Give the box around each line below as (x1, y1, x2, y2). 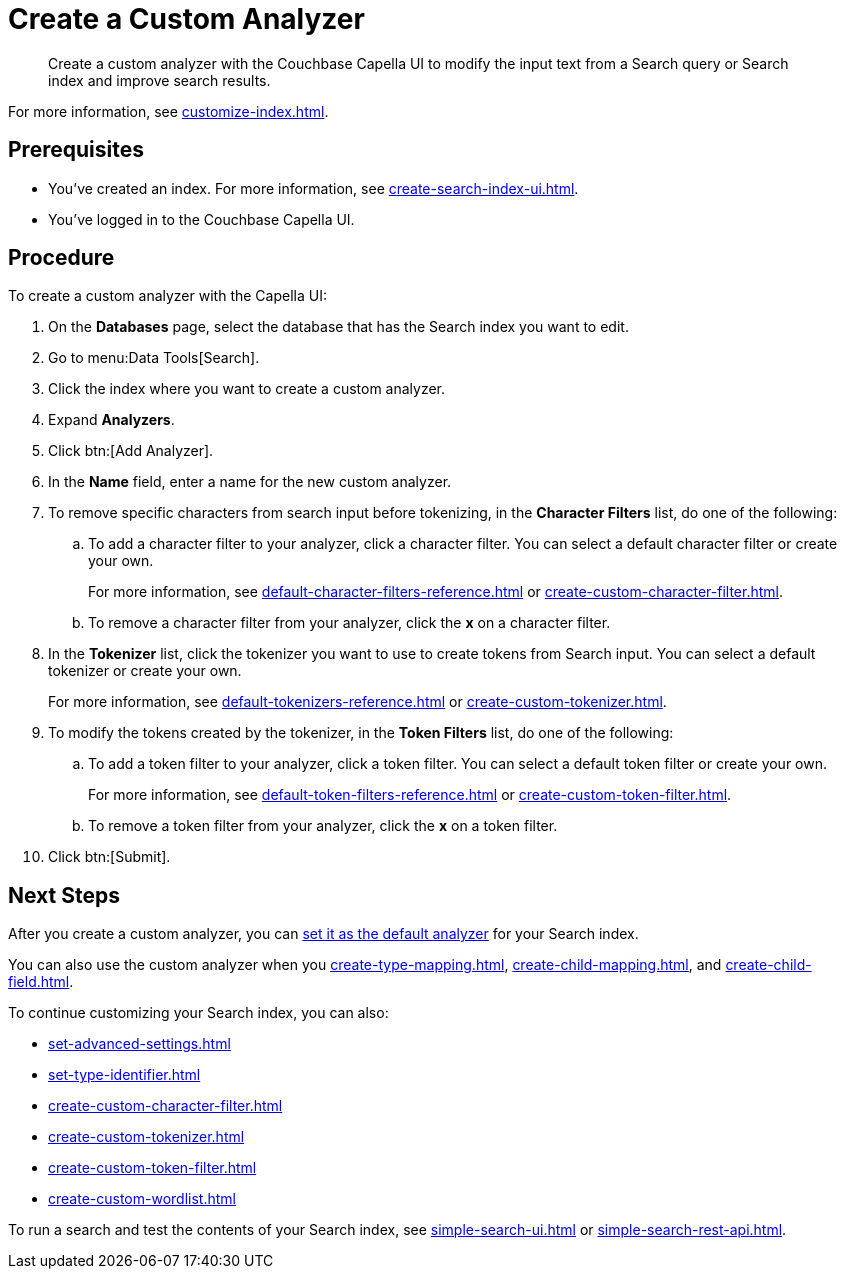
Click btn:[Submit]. (48, 848, 171, 866)
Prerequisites (8, 137, 144, 163)
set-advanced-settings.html (48, 1035, 231, 1053)
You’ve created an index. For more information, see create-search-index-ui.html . (48, 179, 579, 197)
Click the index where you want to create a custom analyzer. (48, 380, 446, 398)
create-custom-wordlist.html (48, 1190, 236, 1208)
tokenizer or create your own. (48, 662, 242, 680)
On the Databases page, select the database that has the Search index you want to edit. (48, 318, 629, 336)
